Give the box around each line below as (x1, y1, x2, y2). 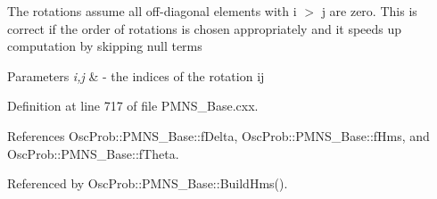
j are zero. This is (321, 2, 417, 20)
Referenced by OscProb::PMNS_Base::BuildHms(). (7, 174, 288, 193)
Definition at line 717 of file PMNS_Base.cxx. (7, 96, 259, 115)
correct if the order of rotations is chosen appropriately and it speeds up (7, 19, 402, 37)
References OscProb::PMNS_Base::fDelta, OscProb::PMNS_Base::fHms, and (7, 126, 430, 145)
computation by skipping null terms (7, 37, 202, 55)
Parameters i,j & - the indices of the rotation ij (7, 66, 265, 85)
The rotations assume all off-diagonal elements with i (7, 2, 297, 20)
